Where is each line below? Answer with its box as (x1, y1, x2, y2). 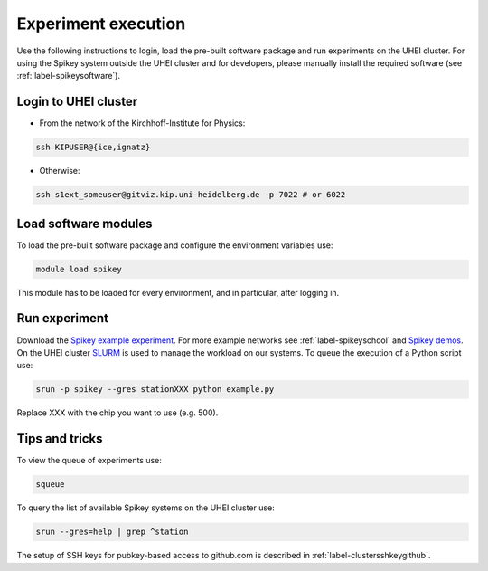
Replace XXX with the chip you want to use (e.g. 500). (16, 407, 219, 418)
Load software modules (16, 215, 153, 231)
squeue (35, 480, 65, 490)
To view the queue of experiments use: (16, 455, 163, 466)
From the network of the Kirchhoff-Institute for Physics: (39, 118, 246, 128)
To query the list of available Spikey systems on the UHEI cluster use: (16, 502, 275, 513)
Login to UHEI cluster (16, 94, 138, 109)
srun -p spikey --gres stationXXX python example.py (35, 385, 275, 395)
